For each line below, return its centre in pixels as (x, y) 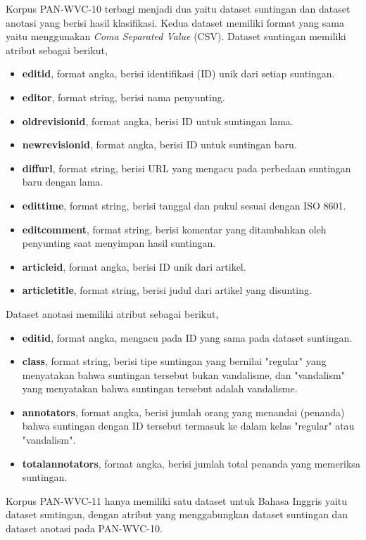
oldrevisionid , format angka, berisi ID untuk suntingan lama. (158, 121)
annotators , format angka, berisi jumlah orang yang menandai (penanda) (183, 412)
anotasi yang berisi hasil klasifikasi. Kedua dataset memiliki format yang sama (175, 22)
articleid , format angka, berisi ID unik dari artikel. (134, 266)
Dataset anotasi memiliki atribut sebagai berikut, (112, 313)
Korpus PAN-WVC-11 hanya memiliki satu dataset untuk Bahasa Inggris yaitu (177, 500)
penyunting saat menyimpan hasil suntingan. (119, 243)
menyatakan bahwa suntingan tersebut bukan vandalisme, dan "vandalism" (183, 374)
